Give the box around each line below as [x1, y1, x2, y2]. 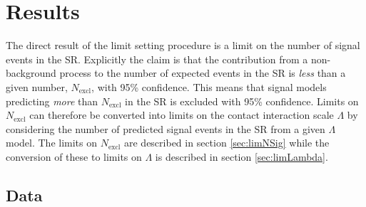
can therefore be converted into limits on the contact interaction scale [29, 107, 334, 122]
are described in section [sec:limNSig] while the [123, 135, 330, 150]
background [6, 65, 56, 80]
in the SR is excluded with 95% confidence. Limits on [125, 93, 359, 108]
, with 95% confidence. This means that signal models [91, 79, 327, 94]
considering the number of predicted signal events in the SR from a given [6, 121, 325, 136]
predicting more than [6, 93, 98, 108]
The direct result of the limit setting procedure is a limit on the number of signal [6, 38, 360, 53]
